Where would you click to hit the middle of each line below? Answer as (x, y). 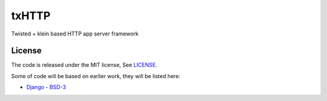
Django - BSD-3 (46, 87)
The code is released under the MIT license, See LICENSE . (84, 65)
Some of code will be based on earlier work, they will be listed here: (96, 76)
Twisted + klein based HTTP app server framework (75, 34)
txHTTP (31, 16)
